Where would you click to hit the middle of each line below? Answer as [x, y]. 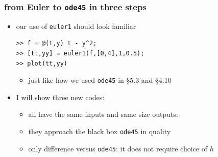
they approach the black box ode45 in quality [100, 131]
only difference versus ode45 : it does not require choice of [118, 148]
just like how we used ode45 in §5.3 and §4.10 [100, 80]
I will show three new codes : [60, 97]
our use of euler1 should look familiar [76, 26]
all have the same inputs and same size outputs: [103, 114]
